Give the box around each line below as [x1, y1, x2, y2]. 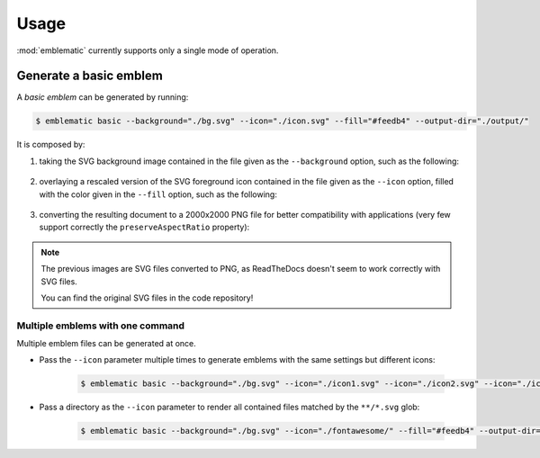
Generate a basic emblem [16, 68, 164, 84]
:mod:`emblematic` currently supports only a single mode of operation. [16, 45, 279, 56]
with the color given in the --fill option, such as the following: [39, 189, 278, 200]
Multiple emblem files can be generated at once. [16, 338, 197, 349]
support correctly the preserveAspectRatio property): [39, 221, 250, 233]
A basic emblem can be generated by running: [16, 92, 189, 103]
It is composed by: [16, 139, 85, 150]
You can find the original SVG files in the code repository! [40, 292, 254, 303]
